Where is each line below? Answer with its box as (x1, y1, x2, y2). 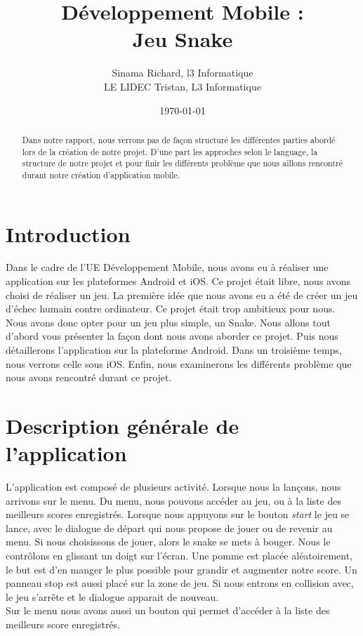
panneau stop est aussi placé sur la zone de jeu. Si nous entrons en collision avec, (6, 576, 354, 590)
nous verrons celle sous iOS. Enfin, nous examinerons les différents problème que (6, 356, 352, 371)
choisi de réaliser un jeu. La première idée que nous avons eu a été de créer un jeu (6, 287, 358, 302)
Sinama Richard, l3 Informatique (112, 65, 253, 80)
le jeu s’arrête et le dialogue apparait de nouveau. (6, 589, 219, 604)
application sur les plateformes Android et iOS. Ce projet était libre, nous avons (6, 274, 350, 289)
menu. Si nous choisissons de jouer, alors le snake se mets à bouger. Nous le (6, 534, 331, 549)
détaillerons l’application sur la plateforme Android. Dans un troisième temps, (6, 343, 342, 357)
